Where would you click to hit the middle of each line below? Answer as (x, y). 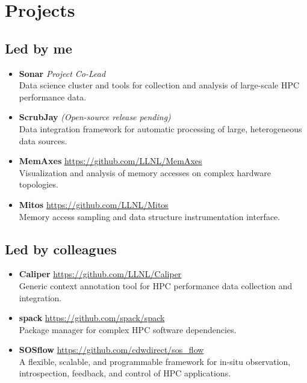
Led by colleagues (61, 249)
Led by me (39, 48)
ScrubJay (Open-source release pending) (95, 117)
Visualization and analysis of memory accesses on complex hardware (145, 172)
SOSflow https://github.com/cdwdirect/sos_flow (111, 350)
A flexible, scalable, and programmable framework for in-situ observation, (155, 361)
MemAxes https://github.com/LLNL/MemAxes (110, 161)
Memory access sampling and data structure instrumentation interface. (150, 216)
